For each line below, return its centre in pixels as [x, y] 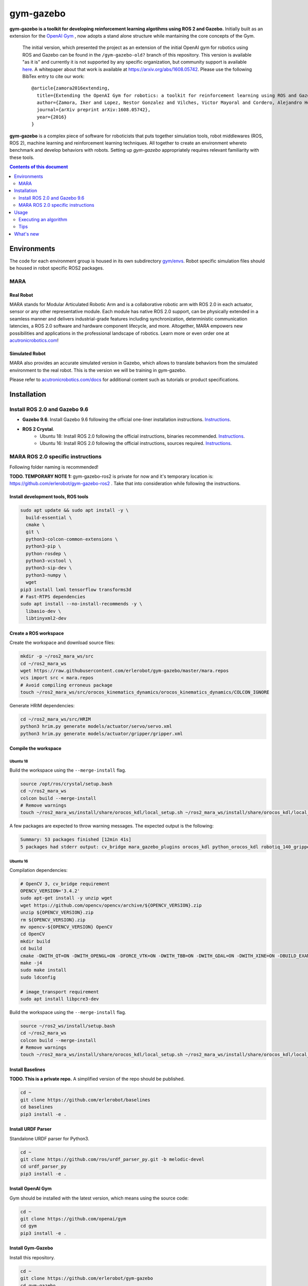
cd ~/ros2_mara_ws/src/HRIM [55, 719]
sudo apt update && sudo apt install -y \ [74, 510]
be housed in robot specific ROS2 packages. [57, 268]
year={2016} [52, 117]
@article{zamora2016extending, [71, 88]
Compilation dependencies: [38, 870]
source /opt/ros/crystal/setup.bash [66, 784]
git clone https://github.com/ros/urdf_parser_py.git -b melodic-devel [112, 1159]
